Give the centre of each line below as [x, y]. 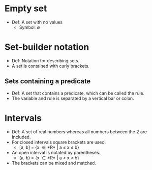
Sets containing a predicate [48, 81]
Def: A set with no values [37, 22]
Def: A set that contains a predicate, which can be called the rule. [78, 93]
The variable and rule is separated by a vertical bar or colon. [73, 98]
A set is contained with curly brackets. [50, 66]
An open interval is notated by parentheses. [56, 152]
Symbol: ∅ [30, 27]
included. [21, 137]
